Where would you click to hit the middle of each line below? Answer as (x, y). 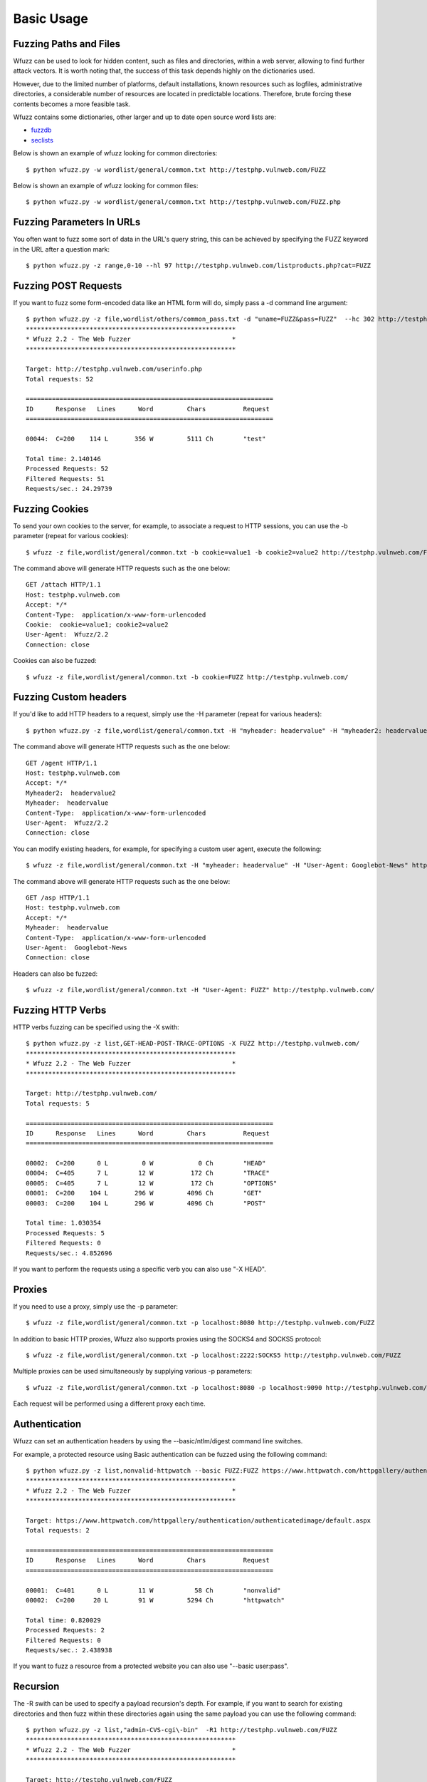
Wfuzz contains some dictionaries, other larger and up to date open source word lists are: (145, 117)
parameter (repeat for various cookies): (71, 536)
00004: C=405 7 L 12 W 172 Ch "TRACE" (148, 1173)
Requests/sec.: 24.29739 (69, 489)
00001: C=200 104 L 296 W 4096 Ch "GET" (144, 1193)
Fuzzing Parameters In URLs (77, 222)
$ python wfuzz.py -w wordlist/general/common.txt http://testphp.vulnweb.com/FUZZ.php (184, 202)
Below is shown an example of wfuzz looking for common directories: (115, 153)
